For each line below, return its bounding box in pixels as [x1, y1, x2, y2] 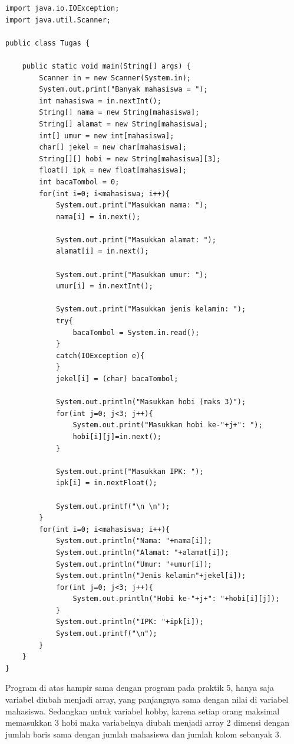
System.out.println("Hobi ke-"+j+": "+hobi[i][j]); [72, 594, 280, 603]
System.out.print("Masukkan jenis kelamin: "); [55, 305, 246, 314]
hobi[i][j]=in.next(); [72, 432, 161, 441]
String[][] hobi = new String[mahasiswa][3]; [39, 154, 221, 163]
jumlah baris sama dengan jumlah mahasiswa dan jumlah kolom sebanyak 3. [5, 727, 282, 740]
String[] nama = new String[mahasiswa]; [39, 108, 200, 117]
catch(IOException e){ [55, 351, 145, 360]
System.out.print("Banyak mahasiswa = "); [39, 85, 208, 94]
